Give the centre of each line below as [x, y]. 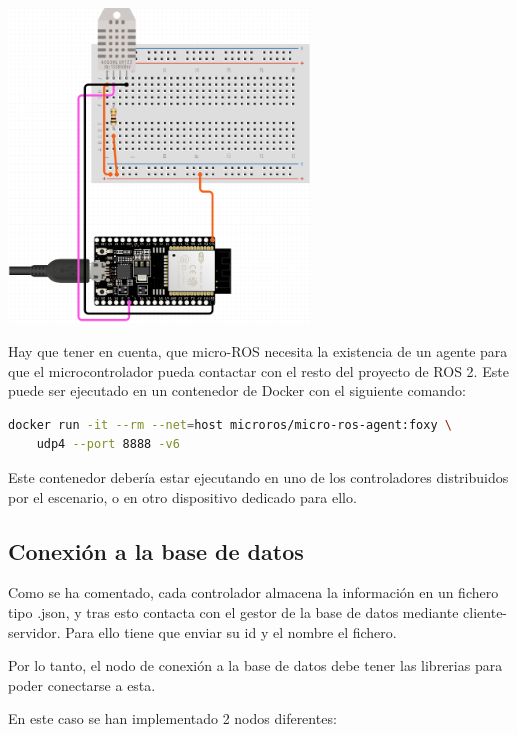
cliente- [485, 611]
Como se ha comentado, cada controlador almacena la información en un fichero [253, 592]
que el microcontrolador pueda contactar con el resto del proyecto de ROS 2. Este [258, 370]
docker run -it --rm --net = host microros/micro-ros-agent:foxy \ [230, 424]
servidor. [34, 631]
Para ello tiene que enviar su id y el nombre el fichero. [231, 631]
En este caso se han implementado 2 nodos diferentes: [172, 718]
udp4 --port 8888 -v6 [108, 444]
